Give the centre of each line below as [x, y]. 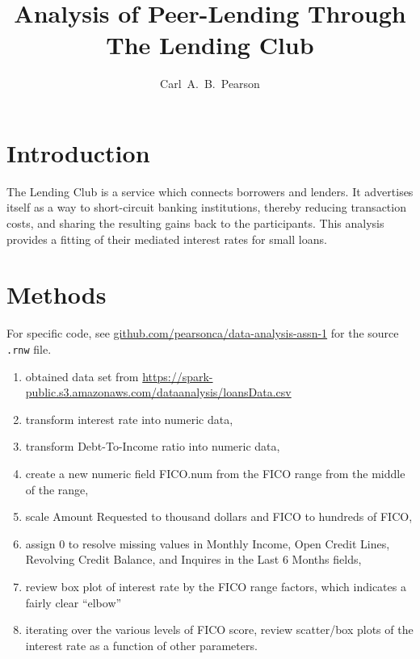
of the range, [57, 489]
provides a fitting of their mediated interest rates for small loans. [167, 239]
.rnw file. [29, 348]
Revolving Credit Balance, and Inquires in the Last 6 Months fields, [193, 559]
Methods [57, 294]
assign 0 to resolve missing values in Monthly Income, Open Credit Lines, [208, 543]
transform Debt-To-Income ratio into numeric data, [153, 446]
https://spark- [178, 376]
